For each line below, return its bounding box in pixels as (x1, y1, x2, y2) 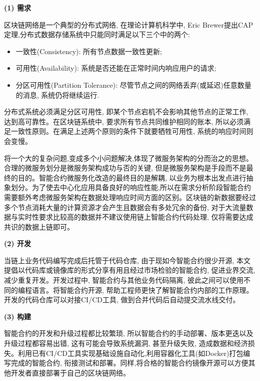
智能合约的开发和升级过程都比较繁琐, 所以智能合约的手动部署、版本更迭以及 (4, 328, 253, 338)
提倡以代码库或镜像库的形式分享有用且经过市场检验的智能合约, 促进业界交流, (4, 265, 255, 275)
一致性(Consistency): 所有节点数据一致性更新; (15, 46, 162, 56)
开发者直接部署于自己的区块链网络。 (10, 367, 130, 377)
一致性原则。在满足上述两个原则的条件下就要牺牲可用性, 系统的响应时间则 (10, 126, 253, 136)
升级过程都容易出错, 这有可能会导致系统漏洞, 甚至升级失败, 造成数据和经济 (4, 338, 248, 348)
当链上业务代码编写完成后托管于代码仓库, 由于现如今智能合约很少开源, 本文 (4, 255, 251, 265)
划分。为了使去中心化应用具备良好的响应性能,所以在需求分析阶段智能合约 (10, 182, 251, 193)
